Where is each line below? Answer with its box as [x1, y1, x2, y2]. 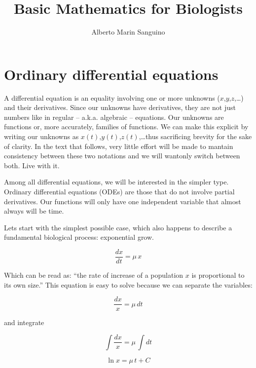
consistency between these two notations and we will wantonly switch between [4, 150, 240, 161]
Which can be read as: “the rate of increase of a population [4, 270, 183, 280]
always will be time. [4, 206, 64, 216]
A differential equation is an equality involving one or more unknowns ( [4, 92, 220, 103]
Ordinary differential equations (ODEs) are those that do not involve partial [4, 186, 235, 196]
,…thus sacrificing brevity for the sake [139, 131, 252, 142]
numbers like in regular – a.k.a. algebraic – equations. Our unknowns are [4, 111, 224, 122]
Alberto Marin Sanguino [91, 27, 165, 37]
